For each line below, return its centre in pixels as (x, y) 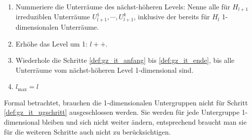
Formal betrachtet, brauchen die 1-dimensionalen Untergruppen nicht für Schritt (126, 102)
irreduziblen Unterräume (53, 17)
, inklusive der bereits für (172, 17)
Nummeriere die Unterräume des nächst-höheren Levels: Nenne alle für (123, 6)
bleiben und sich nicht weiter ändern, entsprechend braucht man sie (144, 121)
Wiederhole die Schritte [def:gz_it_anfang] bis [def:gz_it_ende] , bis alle (125, 60)
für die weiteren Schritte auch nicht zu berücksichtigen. (87, 131)
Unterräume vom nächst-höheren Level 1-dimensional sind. (105, 70)
